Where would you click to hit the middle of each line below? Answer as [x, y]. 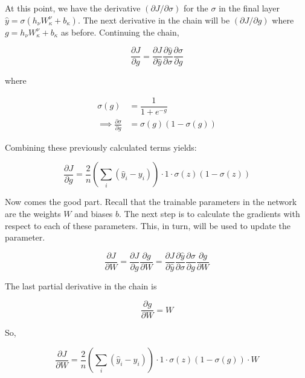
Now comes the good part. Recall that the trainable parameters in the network [151, 202]
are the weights [33, 213]
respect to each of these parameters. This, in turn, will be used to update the [148, 225]
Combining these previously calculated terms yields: [101, 147]
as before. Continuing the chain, [120, 32]
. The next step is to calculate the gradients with [210, 213]
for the [196, 8]
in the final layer [249, 8]
